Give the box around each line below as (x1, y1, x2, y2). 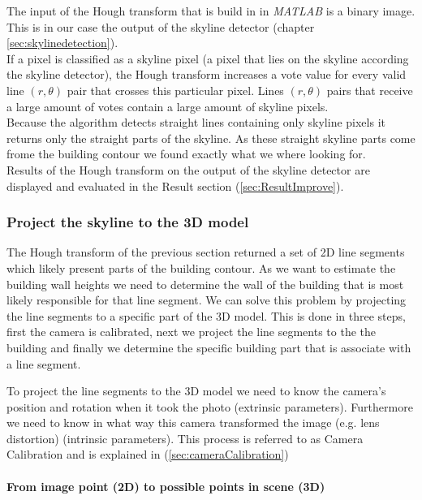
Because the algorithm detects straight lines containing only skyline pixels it (6, 114, 385, 131)
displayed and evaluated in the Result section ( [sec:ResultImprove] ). (6, 177, 344, 194)
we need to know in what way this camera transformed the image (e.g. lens (6, 414, 380, 431)
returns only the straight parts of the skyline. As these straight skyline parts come (6, 129, 416, 146)
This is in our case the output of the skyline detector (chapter (6, 18, 315, 35)
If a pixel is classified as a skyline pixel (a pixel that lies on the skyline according (6, 50, 409, 67)
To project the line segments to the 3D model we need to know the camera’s (6, 382, 386, 399)
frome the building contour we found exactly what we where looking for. (6, 145, 366, 162)
